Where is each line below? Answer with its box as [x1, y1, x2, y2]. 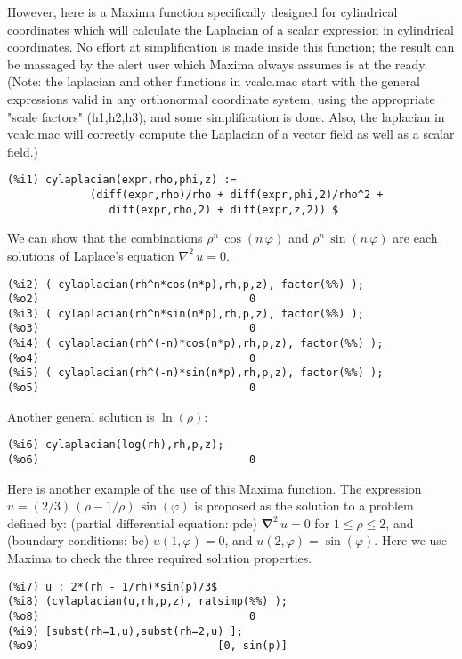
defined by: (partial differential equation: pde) [7, 513, 257, 532]
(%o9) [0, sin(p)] [7, 639, 288, 653]
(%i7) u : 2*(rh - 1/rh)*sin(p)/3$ [7, 580, 218, 593]
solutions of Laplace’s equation [7, 245, 174, 264]
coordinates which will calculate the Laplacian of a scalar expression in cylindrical [7, 20, 454, 38]
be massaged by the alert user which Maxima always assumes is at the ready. [7, 54, 428, 73]
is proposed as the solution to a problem [194, 496, 414, 515]
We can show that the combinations [7, 229, 203, 247]
